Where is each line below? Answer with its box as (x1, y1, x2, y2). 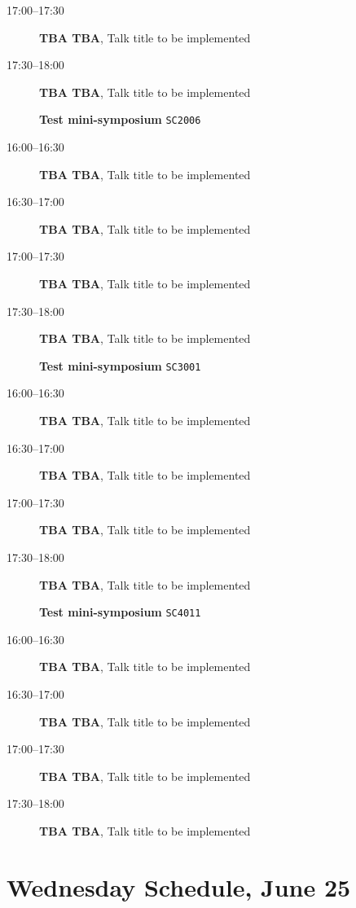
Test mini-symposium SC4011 (39, 603, 201, 621)
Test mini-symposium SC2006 (39, 111, 201, 128)
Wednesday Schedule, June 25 (7, 870, 351, 903)
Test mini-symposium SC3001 (39, 357, 201, 374)
